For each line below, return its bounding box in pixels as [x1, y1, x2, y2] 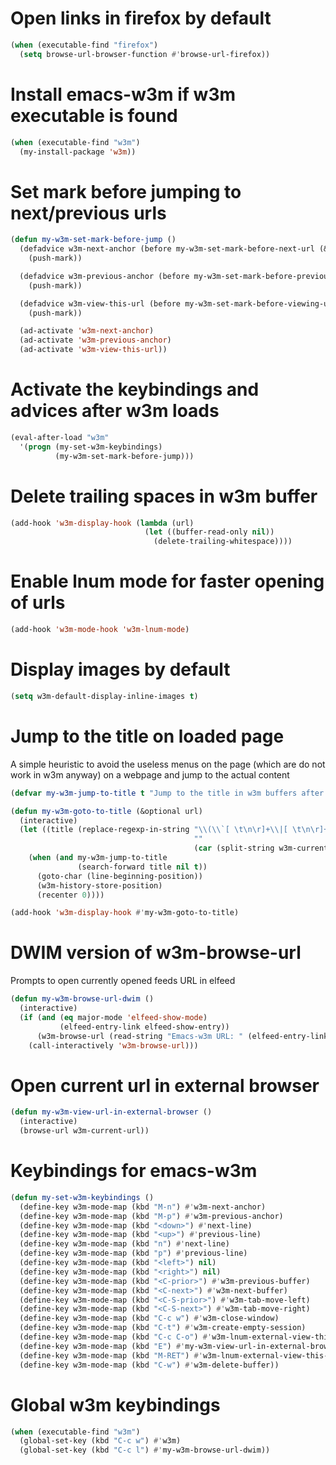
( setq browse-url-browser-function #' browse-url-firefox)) [19, 49, 271, 59]
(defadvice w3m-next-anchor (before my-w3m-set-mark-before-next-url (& [19, 244, 329, 254]
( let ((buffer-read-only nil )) [144, 527, 275, 537]
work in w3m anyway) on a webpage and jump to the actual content [10, 768, 290, 781]
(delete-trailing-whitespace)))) [153, 537, 293, 547]
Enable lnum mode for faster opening [10, 570, 325, 593]
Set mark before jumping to [10, 180, 242, 203]
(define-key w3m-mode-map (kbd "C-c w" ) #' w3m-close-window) [19, 1313, 280, 1324]
